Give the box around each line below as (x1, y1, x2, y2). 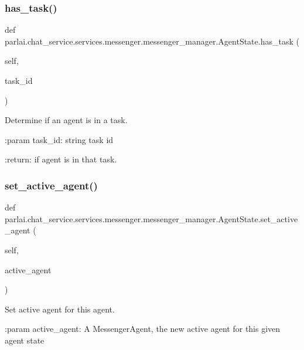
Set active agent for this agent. (5, 303, 115, 315)
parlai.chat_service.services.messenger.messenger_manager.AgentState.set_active (5, 212, 298, 225)
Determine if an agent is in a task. (5, 114, 128, 126)
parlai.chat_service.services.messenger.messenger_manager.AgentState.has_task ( (5, 35, 299, 47)
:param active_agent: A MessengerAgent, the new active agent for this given (5, 322, 281, 335)
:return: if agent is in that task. (5, 153, 117, 165)
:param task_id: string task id (5, 133, 114, 145)
